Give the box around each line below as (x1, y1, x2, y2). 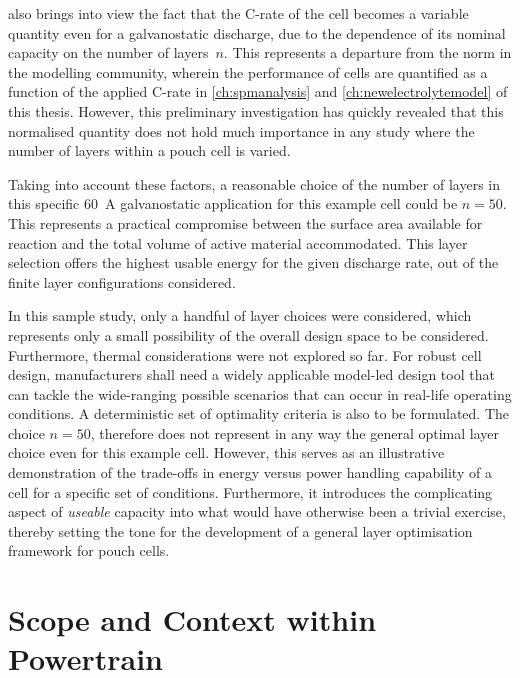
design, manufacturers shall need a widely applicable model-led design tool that (8, 364, 495, 385)
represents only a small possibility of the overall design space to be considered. (8, 324, 489, 345)
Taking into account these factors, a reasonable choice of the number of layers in (8, 173, 500, 194)
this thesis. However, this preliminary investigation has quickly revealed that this (8, 100, 504, 121)
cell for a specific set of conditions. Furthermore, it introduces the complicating (8, 481, 493, 502)
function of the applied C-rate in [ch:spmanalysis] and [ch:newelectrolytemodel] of (8, 81, 508, 102)
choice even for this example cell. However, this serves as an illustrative (8, 442, 445, 463)
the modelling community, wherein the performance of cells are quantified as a (8, 61, 488, 82)
